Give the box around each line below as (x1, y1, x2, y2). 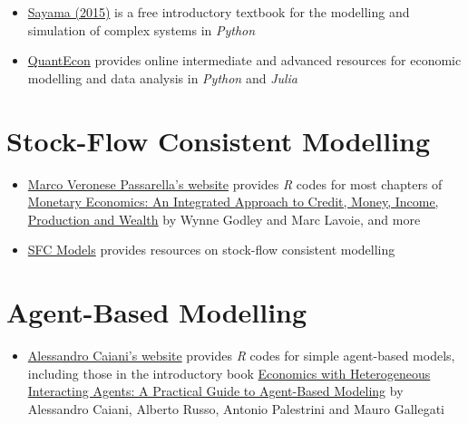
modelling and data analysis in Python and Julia (27, 68, 298, 87)
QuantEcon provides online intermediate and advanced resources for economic (27, 51, 462, 70)
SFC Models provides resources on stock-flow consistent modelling (27, 240, 395, 259)
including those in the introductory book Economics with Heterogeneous (27, 363, 431, 382)
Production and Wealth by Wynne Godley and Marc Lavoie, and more (27, 209, 421, 228)
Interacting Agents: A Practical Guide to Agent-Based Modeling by (27, 381, 404, 400)
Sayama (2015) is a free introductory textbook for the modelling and (27, 3, 410, 21)
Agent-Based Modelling (6, 294, 307, 331)
